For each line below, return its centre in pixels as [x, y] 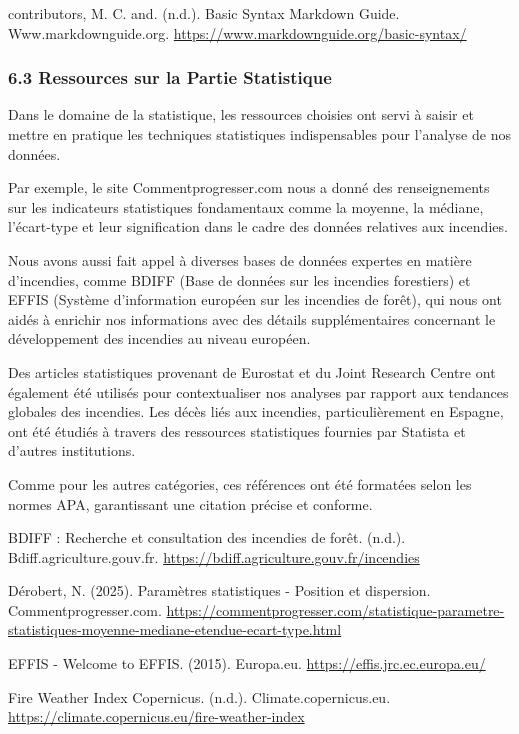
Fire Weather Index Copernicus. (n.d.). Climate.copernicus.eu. [199, 696]
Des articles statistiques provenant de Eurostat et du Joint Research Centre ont [252, 371]
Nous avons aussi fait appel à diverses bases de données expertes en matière [240, 259]
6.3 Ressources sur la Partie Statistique [170, 77]
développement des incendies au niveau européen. [159, 338]
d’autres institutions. [72, 450]
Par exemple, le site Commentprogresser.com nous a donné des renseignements [249, 187]
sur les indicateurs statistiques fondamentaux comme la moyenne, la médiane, [246, 206]
